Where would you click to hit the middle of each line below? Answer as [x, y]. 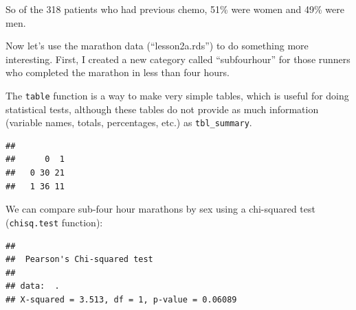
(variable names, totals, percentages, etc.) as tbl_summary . [129, 122]
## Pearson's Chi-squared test [79, 260]
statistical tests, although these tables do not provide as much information [162, 109]
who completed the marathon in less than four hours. [118, 72]
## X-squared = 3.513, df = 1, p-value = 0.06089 [121, 299]
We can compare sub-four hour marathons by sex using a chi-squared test [160, 209]
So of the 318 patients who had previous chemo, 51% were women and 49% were [175, 9]
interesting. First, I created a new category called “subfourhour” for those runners [178, 59]
